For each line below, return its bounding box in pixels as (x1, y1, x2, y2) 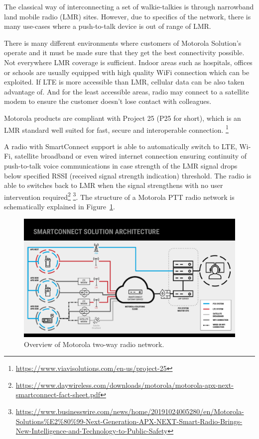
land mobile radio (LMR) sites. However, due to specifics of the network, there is (4, 11, 251, 21)
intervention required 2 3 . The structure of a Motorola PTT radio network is (4, 190, 235, 202)
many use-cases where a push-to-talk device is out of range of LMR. (4, 21, 211, 31)
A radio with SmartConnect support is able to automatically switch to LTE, (4, 141, 237, 151)
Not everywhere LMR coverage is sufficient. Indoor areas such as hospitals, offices (4, 57, 253, 67)
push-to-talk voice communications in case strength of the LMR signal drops (4, 160, 238, 171)
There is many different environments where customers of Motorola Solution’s (4, 37, 242, 48)
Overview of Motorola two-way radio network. (24, 339, 164, 349)
